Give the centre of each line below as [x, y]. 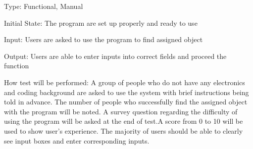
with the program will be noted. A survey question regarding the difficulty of [121, 111]
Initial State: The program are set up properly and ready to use [101, 23]
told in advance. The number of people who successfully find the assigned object [126, 102]
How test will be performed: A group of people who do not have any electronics [125, 82]
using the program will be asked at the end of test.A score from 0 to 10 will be [124, 121]
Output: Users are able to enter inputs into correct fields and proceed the [115, 56]
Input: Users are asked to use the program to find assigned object [103, 39]
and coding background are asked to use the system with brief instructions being [126, 92]
